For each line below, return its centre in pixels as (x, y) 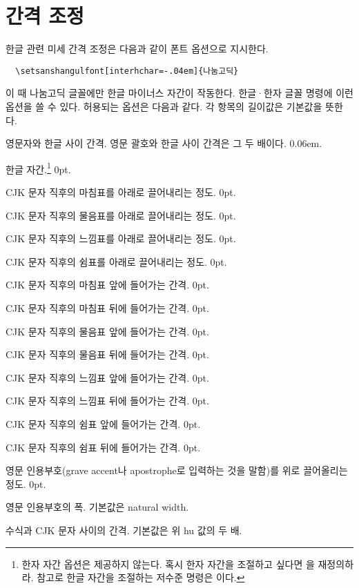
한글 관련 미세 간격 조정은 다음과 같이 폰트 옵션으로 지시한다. (137, 49)
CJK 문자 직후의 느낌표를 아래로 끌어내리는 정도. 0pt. (121, 238)
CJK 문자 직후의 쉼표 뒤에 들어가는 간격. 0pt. (103, 447)
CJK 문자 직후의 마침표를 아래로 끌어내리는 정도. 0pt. (121, 192)
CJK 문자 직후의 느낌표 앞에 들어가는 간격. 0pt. (107, 377)
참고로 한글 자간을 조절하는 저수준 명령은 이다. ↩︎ (141, 577)
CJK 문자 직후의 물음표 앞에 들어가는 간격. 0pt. (107, 331)
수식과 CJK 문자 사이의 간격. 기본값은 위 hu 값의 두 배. (124, 530)
